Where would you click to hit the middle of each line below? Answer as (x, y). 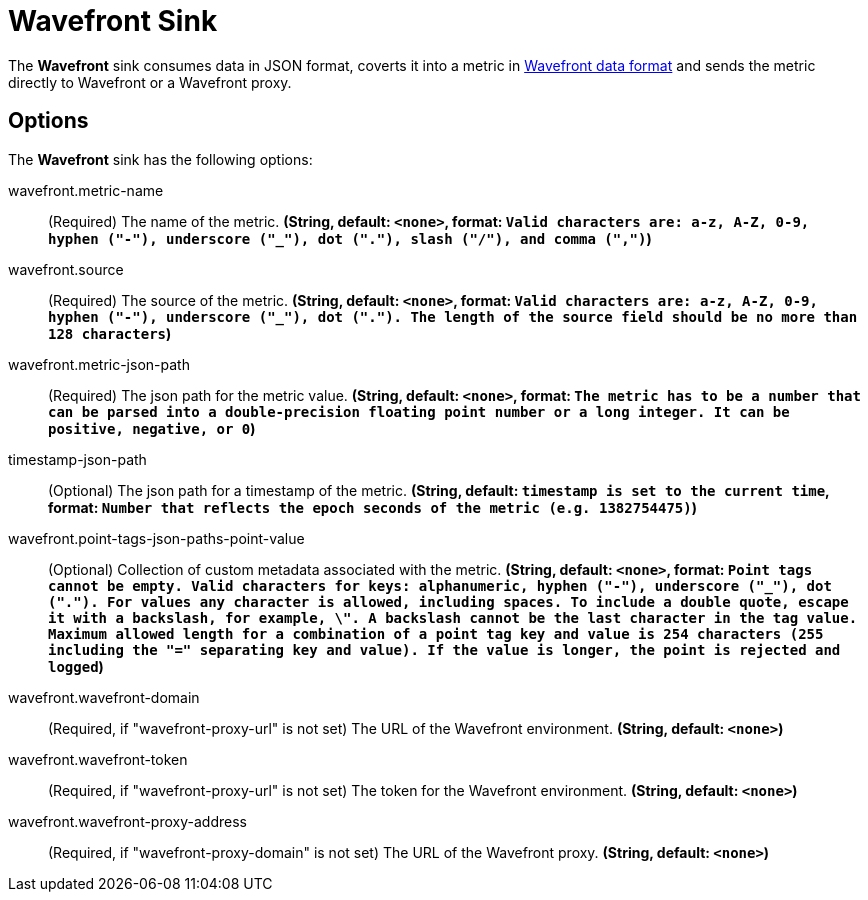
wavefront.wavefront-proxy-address (127, 821)
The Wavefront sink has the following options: (160, 159)
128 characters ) (110, 333)
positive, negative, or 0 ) (152, 428)
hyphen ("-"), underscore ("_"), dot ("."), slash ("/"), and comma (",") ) (350, 238)
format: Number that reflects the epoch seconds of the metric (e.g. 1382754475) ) (372, 507)
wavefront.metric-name (86, 190)
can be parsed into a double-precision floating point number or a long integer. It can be (419, 411)
